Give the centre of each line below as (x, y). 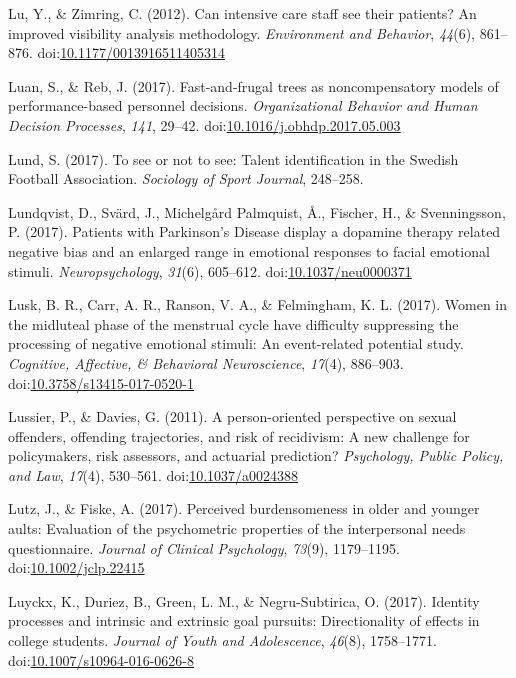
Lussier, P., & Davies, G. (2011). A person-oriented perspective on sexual (232, 416)
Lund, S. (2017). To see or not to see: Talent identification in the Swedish (233, 158)
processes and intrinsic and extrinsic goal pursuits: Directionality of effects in (244, 620)
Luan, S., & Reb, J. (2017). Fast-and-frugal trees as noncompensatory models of (253, 85)
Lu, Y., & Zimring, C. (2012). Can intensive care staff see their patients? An (242, 13)
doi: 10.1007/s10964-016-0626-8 (101, 659)
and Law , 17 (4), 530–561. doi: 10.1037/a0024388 (153, 474)
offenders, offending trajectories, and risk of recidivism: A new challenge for (239, 435)
